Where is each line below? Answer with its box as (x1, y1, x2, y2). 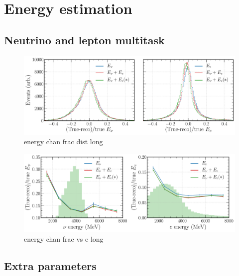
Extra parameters (4, 258, 97, 273)
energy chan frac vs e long (24, 233, 104, 244)
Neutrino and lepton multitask (4, 32, 165, 47)
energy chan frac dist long (24, 136, 103, 147)
